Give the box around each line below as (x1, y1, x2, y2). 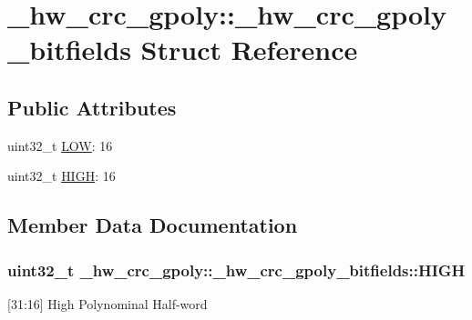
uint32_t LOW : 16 (7, 135, 113, 155)
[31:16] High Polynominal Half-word (7, 294, 208, 313)
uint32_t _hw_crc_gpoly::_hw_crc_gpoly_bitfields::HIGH (7, 258, 466, 281)
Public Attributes (7, 93, 177, 121)
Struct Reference (140, 31, 358, 68)
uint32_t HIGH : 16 (7, 166, 116, 185)
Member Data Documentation (7, 211, 298, 239)
